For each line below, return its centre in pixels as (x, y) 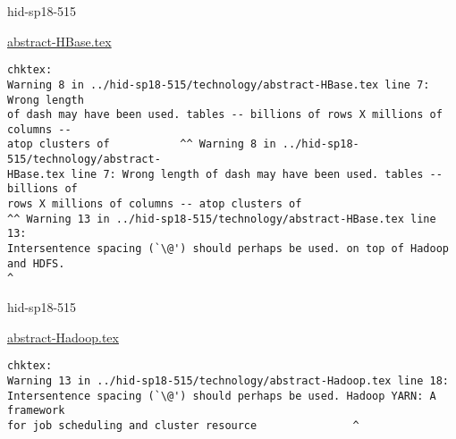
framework (36, 411)
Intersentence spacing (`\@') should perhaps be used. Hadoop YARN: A (222, 396)
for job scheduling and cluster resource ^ (183, 425)
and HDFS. (36, 263)
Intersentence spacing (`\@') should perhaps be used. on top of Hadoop (228, 249)
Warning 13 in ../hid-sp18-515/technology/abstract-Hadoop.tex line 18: (228, 380)
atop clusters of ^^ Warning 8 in (142, 144)
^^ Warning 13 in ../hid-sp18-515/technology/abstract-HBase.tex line (222, 219)
